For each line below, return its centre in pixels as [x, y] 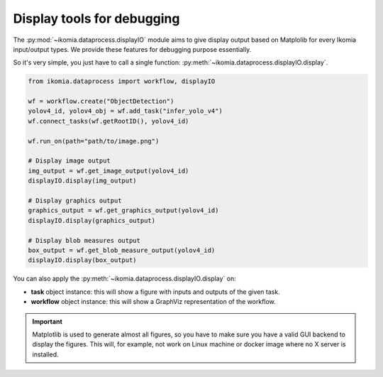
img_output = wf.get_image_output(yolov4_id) [109, 171]
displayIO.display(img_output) [83, 181]
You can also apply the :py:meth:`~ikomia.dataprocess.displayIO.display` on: [125, 279]
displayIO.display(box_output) [83, 260]
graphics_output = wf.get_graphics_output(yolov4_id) [123, 211]
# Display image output [70, 161]
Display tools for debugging [96, 18]
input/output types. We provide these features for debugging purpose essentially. [132, 49]
